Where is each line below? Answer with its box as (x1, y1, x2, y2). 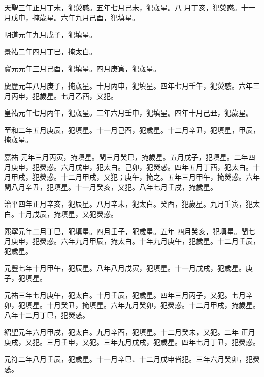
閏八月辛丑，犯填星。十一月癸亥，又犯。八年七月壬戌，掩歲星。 (4, 181, 217, 192)
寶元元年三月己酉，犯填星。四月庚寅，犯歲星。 (4, 63, 160, 74)
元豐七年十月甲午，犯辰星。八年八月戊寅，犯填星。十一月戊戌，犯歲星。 (4, 263, 246, 273)
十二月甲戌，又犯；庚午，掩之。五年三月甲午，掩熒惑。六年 (60, 171, 260, 182)
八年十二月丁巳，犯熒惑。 (4, 309, 89, 320)
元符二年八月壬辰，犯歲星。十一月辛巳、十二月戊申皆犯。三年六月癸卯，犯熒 (4, 354, 260, 364)
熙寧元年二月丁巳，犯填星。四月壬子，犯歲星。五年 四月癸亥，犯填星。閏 (4, 225, 248, 236)
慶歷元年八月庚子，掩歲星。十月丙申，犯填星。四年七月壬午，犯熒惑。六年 (4, 80, 253, 91)
